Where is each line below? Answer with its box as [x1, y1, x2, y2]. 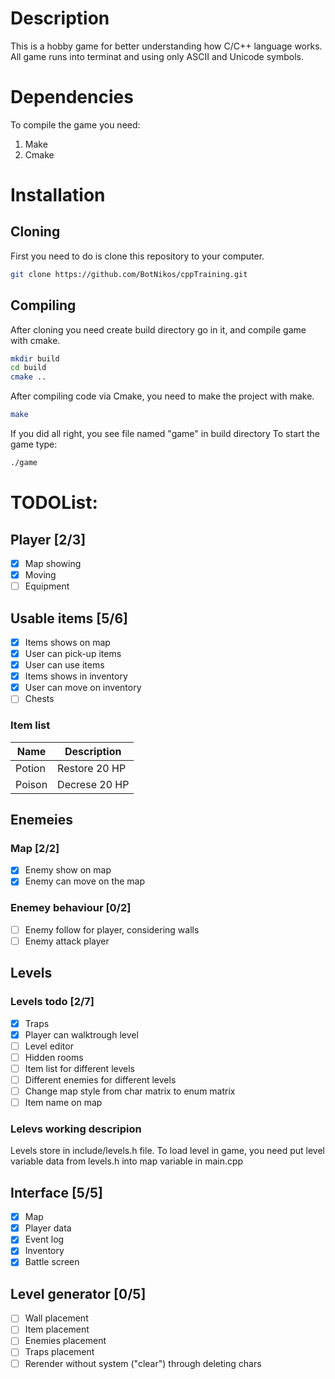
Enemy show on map [24, 864, 112, 876]
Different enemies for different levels [24, 1073, 177, 1086]
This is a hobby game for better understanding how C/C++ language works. [10, 40, 323, 52]
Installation [10, 184, 106, 207]
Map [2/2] [10, 841, 60, 855]
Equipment [24, 580, 70, 592]
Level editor [24, 1040, 74, 1052]
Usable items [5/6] [10, 610, 129, 627]
